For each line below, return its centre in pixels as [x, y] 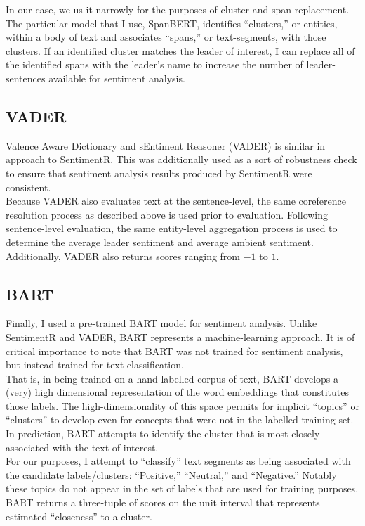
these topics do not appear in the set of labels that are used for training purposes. [182, 488]
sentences [26, 78]
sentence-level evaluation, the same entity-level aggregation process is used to [172, 228]
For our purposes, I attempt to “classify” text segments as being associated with [178, 461]
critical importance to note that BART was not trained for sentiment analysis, [174, 351]
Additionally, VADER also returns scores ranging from [123, 256]
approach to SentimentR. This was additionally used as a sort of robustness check [181, 159]
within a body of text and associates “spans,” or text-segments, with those [166, 37]
